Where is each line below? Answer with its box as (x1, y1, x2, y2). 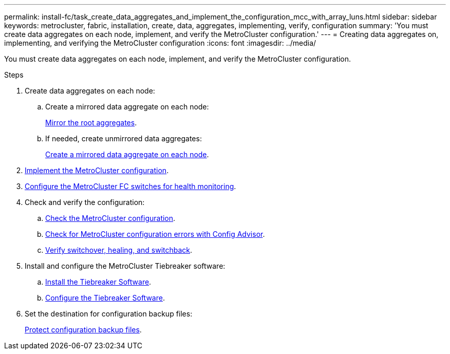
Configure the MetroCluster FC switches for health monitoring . (25, 182, 236, 191)
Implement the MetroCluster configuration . (25, 166, 169, 175)
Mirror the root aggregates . (45, 118, 137, 127)
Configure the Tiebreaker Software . (45, 293, 165, 302)
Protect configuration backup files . (25, 325, 142, 334)
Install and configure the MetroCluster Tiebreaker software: (25, 262, 226, 270)
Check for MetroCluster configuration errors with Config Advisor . (45, 230, 265, 238)
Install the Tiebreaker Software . (45, 277, 152, 286)
